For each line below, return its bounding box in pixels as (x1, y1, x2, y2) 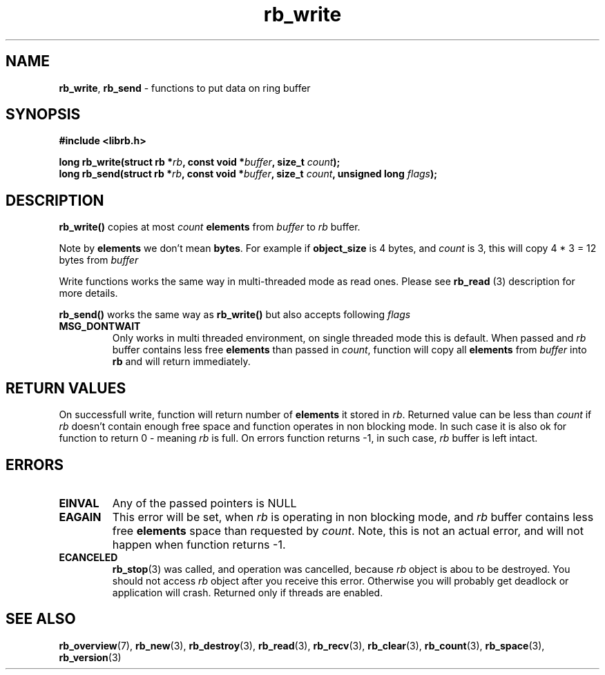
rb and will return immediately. (112, 355, 251, 368)
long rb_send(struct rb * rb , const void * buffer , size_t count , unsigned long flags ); (59, 168, 438, 180)
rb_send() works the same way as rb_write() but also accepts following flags (59, 309, 411, 321)
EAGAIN (59, 509, 102, 524)
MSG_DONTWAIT (59, 320, 141, 333)
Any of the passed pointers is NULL (112, 496, 297, 510)
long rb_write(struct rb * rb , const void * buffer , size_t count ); (59, 156, 340, 168)
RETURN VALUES (6, 379, 126, 397)
